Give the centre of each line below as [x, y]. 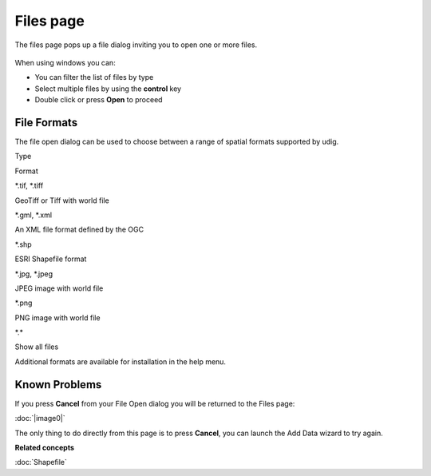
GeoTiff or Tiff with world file [62, 200]
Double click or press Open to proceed [99, 100]
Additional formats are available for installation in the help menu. [121, 361]
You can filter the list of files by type [94, 77]
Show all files [37, 347]
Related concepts [45, 447]
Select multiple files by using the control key [108, 89]
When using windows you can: [65, 62]
